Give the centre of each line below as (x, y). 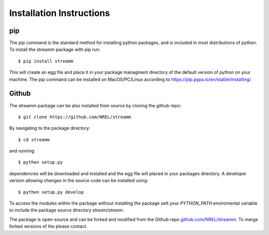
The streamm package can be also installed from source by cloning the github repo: (95, 105)
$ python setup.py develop (51, 192)
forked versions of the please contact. (48, 227)
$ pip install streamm (46, 61)
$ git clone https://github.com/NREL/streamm (75, 117)
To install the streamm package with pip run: (55, 49)
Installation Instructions (60, 13)
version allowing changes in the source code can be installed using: (79, 181)
